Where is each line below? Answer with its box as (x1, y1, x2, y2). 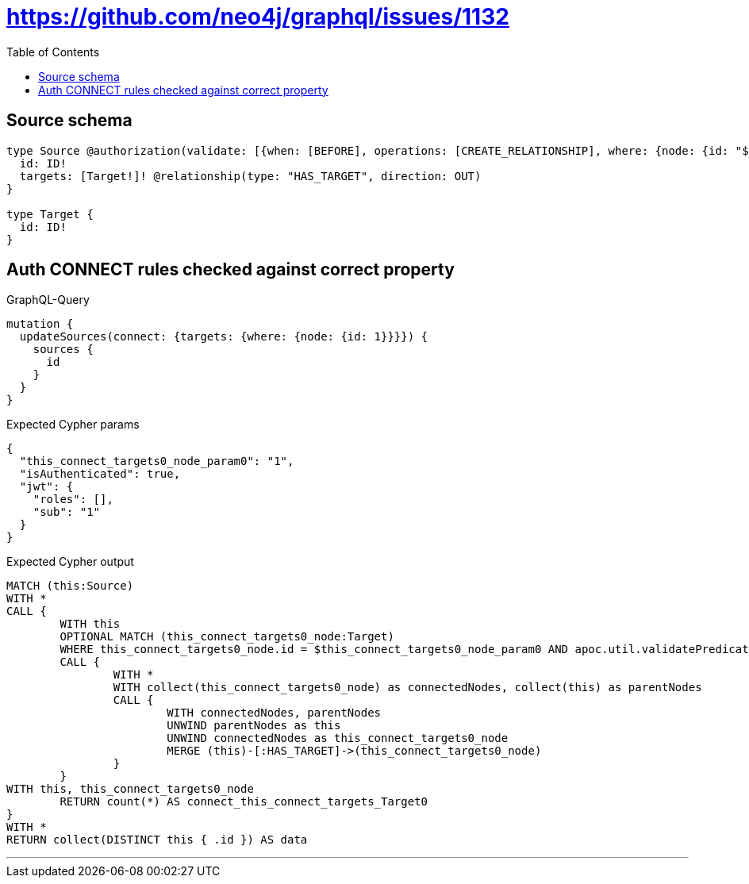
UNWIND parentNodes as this (167, 719, 341, 732)
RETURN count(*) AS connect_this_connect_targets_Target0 (60, 795, 428, 809)
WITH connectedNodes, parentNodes (167, 706, 382, 720)
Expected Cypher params (6, 417, 140, 432)
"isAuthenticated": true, (19, 467, 181, 481)
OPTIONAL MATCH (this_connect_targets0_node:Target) (60, 630, 394, 644)
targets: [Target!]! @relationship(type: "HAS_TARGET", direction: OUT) (19, 169, 482, 183)
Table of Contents (6, 44, 100, 59)
